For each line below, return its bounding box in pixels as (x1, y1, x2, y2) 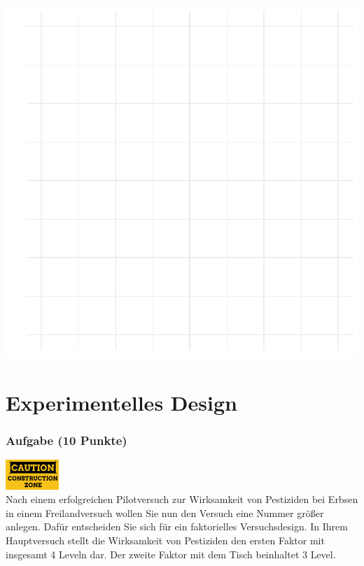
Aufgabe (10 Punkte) (6, 431, 127, 448)
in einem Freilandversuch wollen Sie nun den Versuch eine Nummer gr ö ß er (6, 505, 324, 520)
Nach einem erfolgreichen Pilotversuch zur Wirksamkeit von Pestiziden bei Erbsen (6, 492, 358, 507)
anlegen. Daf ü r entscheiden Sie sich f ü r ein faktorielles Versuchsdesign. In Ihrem (6, 519, 348, 534)
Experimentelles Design (6, 388, 237, 416)
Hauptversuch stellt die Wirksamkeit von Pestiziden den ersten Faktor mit (6, 533, 325, 548)
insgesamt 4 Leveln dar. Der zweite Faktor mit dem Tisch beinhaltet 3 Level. (6, 546, 336, 561)
